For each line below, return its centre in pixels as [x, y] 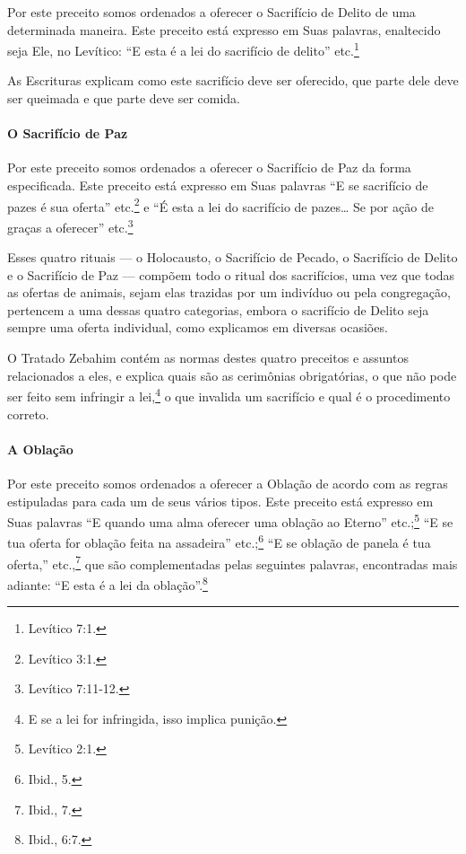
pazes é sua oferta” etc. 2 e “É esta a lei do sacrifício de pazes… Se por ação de [220, 205]
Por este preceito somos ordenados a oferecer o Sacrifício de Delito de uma [211, 12]
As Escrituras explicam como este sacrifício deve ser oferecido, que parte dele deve [233, 80]
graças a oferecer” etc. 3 [70, 225]
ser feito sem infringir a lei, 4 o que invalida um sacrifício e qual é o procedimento [229, 395]
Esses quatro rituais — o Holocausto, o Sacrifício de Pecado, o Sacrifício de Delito [233, 257]
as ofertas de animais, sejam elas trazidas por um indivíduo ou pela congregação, [229, 292]
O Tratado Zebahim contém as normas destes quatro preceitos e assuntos [208, 358]
